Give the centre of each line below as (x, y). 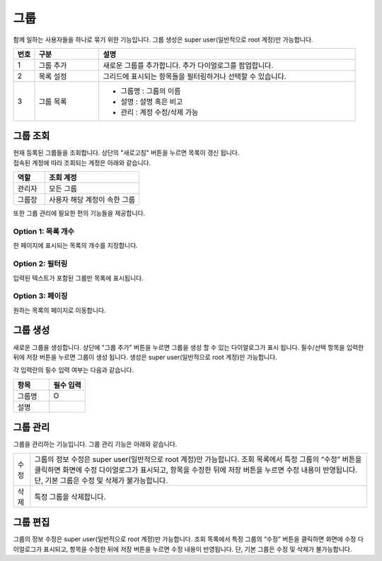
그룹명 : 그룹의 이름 (151, 90)
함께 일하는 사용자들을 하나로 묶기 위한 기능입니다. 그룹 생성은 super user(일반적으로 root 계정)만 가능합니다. (163, 40)
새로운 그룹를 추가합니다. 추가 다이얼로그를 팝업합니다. (188, 65)
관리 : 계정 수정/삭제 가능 (160, 112)
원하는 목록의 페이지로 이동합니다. (59, 310)
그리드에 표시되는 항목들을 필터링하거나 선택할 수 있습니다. (195, 76)
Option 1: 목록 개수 (44, 231)
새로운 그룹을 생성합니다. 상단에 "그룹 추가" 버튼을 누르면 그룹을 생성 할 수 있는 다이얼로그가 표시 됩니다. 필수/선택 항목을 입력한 (189, 347)
